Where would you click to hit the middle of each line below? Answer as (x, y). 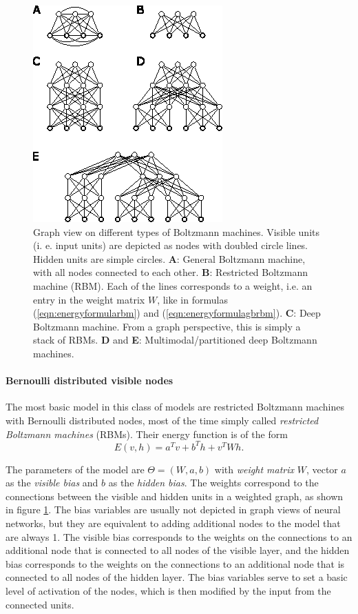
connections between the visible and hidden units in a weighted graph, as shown (175, 496)
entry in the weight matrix (89, 299)
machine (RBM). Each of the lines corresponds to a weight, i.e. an (173, 285)
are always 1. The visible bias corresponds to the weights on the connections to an (179, 536)
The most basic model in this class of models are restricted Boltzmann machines (175, 407)
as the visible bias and (52, 483)
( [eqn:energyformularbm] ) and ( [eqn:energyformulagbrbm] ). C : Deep (177, 313)
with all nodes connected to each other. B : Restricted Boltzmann (170, 272)
